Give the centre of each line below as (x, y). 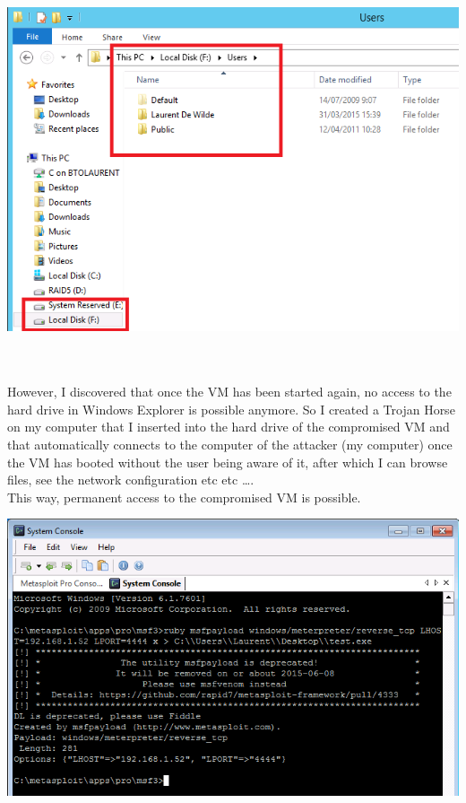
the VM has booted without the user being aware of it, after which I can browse (228, 462)
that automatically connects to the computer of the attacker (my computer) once (230, 444)
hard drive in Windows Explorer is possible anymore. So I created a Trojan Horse (231, 409)
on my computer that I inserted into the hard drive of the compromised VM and (229, 427)
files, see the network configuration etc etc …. (131, 480)
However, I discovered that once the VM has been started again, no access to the (229, 392)
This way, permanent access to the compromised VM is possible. (184, 497)
